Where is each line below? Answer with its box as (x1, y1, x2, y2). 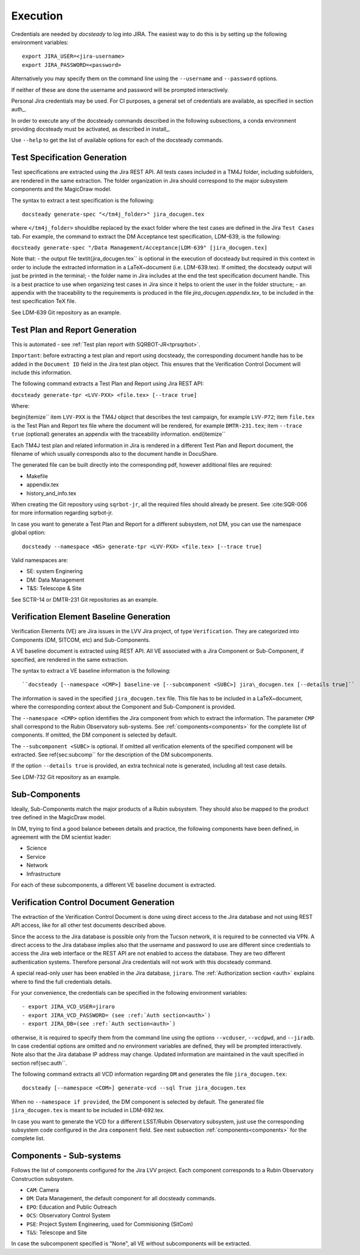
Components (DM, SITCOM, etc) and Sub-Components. (11, 636, 151, 644)
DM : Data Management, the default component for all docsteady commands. (26, 1195, 217, 1202)
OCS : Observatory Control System (26, 1212, 110, 1219)
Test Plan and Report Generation (11, 325, 137, 335)
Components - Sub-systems (11, 1150, 121, 1161)
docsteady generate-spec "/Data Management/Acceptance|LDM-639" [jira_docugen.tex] (11, 244, 268, 252)
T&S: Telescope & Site (26, 585, 82, 592)
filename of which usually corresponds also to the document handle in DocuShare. (11, 450, 218, 458)
